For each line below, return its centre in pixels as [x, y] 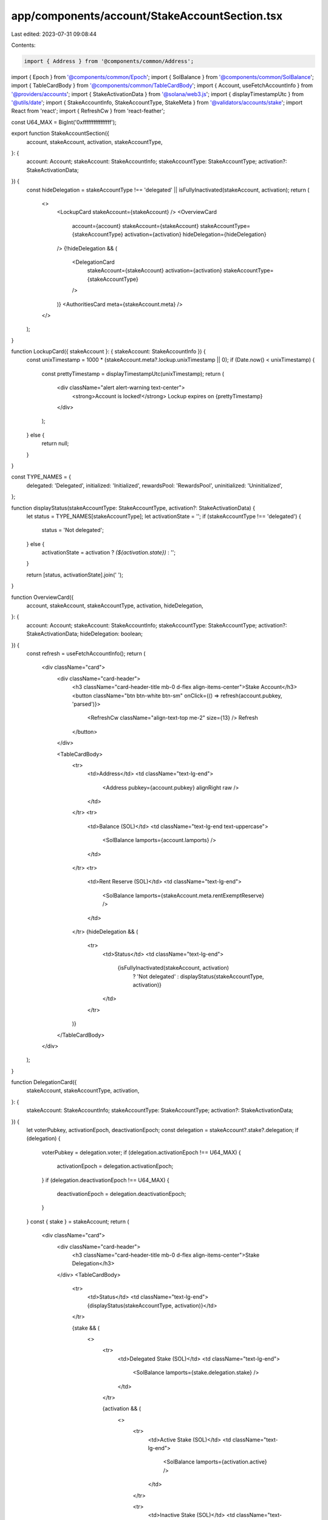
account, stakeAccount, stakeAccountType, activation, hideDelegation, [115, 606]
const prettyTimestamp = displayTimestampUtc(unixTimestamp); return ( [133, 373]
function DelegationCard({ [44, 1082]
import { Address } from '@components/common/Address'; [109, 61]
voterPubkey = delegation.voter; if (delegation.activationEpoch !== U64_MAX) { [141, 1152]
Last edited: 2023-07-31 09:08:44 [54, 34]
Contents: [23, 45]
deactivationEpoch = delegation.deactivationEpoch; [121, 1194]
